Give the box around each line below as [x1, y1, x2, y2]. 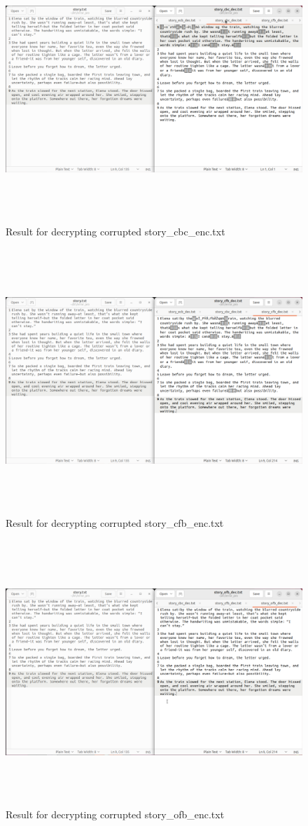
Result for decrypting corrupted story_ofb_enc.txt [6, 806, 225, 821]
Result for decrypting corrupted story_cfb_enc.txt [6, 515, 224, 530]
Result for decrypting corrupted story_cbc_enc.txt [6, 223, 225, 238]
